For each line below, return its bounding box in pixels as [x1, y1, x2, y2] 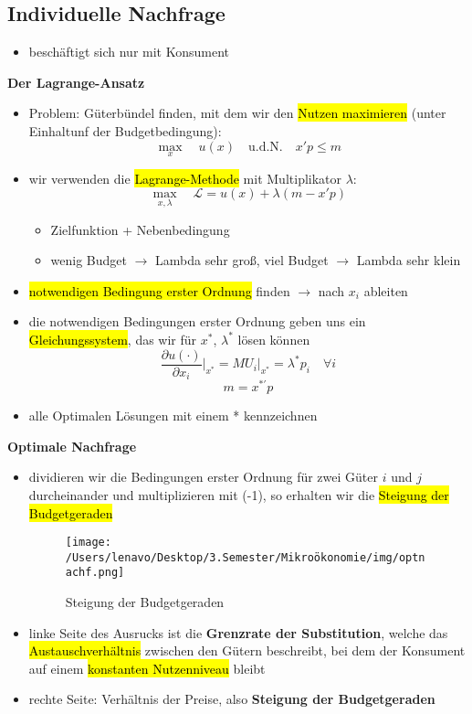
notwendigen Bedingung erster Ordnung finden [28, 281, 290, 300]
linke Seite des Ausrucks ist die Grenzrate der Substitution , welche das [28, 623, 448, 642]
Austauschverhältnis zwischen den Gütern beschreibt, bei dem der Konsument [28, 641, 466, 660]
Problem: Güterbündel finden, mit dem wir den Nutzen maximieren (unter [28, 103, 446, 123]
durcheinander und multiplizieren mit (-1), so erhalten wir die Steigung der [28, 485, 449, 504]
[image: [65, 536, 111, 549]
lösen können [237, 329, 310, 348]
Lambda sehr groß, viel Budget [155, 250, 329, 270]
